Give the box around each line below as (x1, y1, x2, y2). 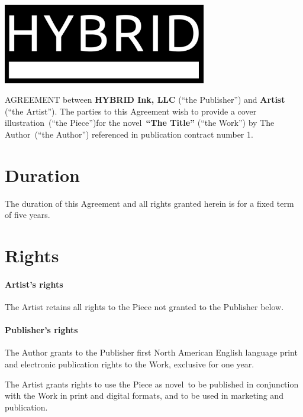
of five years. (5, 209, 50, 221)
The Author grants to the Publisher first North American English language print (5, 346, 298, 359)
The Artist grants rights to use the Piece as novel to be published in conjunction (5, 377, 299, 390)
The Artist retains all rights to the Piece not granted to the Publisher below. (5, 301, 284, 313)
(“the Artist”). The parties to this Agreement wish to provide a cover (5, 105, 257, 117)
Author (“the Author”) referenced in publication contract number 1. (5, 128, 253, 140)
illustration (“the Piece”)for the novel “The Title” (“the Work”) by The (5, 116, 275, 129)
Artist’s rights (5, 278, 63, 290)
